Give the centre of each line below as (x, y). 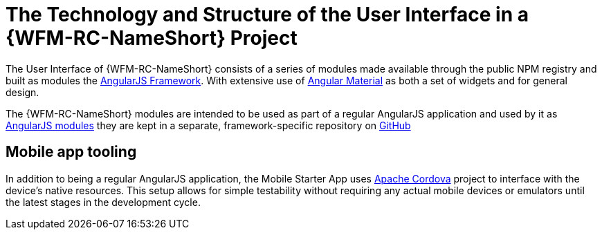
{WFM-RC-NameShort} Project (152, 38)
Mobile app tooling (71, 152)
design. (22, 92)
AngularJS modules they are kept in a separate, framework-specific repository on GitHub (208, 125)
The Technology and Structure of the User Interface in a (267, 15)
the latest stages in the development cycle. (103, 202)
